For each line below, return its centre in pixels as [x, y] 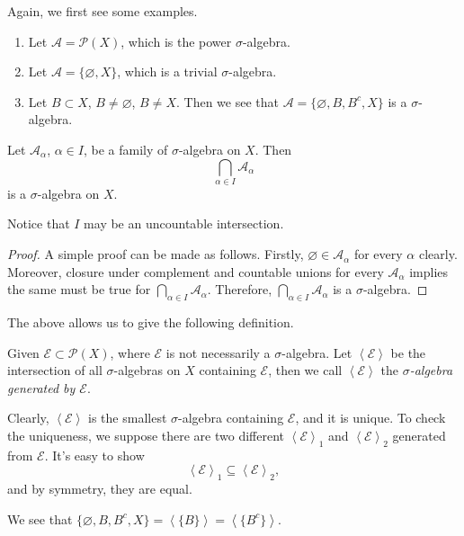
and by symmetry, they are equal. [100, 489]
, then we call [305, 370]
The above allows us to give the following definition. [151, 322]
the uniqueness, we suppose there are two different [146, 436]
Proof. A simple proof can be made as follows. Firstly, [156, 254]
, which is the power [176, 41]
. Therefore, [240, 289]
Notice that [39, 223]
